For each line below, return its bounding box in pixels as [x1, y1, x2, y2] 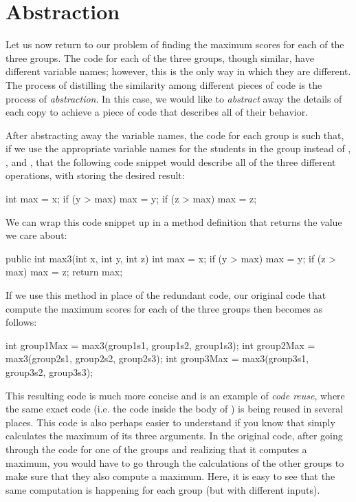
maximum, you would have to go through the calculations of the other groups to [5, 455, 344, 470]
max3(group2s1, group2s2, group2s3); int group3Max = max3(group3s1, [5, 351, 309, 366]
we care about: [5, 228, 67, 242]
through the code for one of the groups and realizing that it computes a [5, 441, 307, 456]
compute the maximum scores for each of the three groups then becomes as [5, 301, 322, 315]
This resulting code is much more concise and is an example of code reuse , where [5, 388, 345, 402]
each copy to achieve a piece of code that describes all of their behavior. [5, 105, 309, 119]
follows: [5, 315, 37, 329]
